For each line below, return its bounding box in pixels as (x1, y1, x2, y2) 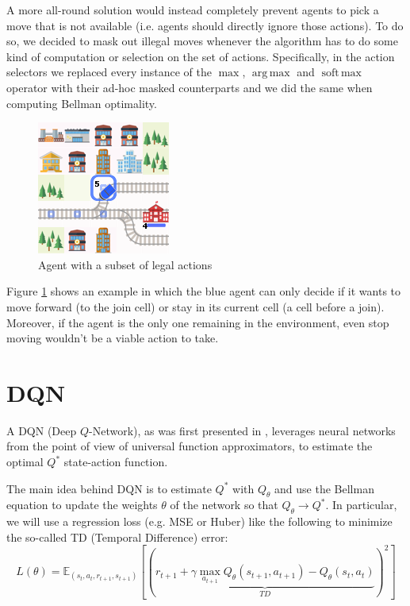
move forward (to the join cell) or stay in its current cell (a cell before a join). (6, 298, 385, 315)
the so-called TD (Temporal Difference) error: (6, 528, 228, 545)
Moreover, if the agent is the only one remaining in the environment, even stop (6, 314, 389, 330)
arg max (251, 68, 290, 79)
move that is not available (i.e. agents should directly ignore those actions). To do (6, 17, 404, 33)
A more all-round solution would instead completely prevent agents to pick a (6, 2, 379, 17)
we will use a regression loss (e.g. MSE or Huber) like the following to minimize (6, 513, 393, 530)
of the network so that (170, 496, 278, 513)
